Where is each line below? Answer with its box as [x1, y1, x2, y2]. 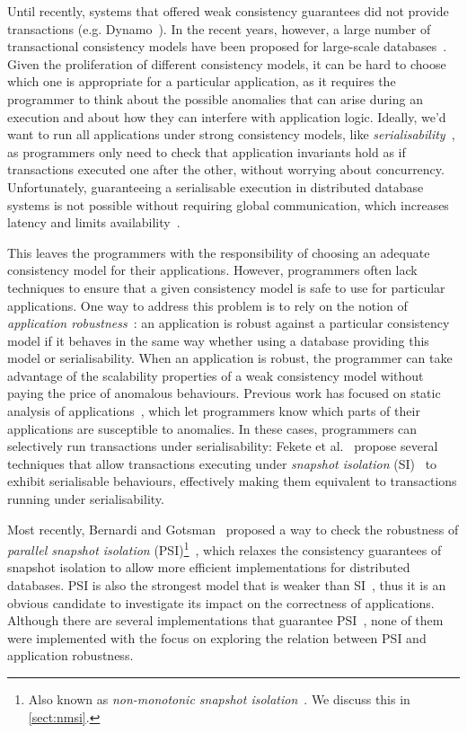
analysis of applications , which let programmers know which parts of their [7, 402, 420, 420]
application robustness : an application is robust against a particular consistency [7, 314, 450, 332]
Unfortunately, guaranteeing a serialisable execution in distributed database [7, 177, 424, 196]
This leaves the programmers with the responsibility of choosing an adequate [7, 243, 430, 261]
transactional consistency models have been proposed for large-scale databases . [7, 37, 447, 56]
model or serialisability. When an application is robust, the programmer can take [7, 349, 453, 367]
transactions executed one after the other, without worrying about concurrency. [7, 160, 445, 179]
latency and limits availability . [7, 213, 181, 232]
